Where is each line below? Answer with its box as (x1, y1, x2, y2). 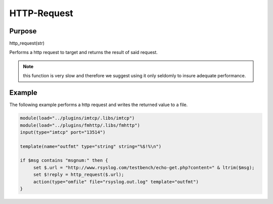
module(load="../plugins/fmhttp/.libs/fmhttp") (20, 122, 140, 128)
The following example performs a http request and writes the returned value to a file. (9, 101, 188, 108)
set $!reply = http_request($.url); (33, 172, 124, 178)
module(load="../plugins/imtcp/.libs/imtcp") (20, 115, 135, 121)
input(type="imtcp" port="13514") (20, 129, 106, 135)
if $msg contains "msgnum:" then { (20, 158, 108, 164)
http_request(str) (9, 40, 45, 46)
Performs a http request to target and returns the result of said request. (9, 49, 158, 56)
